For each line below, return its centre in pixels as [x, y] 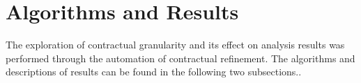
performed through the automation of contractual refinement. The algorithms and [180, 58]
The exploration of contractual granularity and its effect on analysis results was [175, 45]
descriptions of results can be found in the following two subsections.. [154, 72]
